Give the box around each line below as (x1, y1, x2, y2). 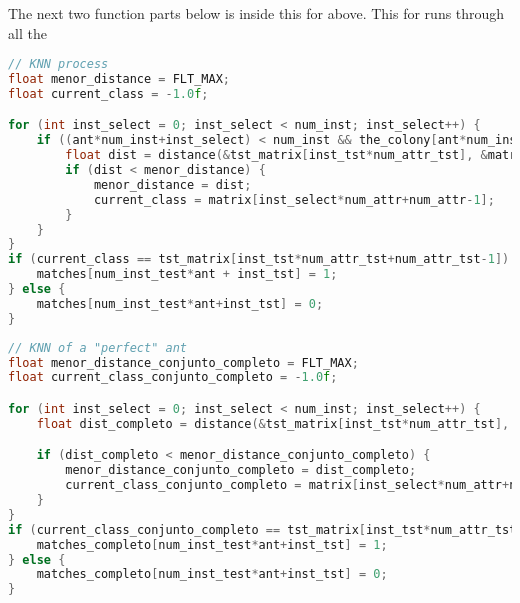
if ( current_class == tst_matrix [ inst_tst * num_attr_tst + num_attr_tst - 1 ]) (8, 252, 510, 267)
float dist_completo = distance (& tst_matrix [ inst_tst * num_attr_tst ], (36, 416, 510, 431)
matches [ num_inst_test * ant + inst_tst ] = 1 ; (36, 267, 338, 282)
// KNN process (8, 57, 109, 72)
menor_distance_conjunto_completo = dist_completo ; (65, 463, 417, 478)
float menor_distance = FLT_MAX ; (8, 72, 230, 87)
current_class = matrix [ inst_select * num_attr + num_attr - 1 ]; (93, 192, 495, 207)
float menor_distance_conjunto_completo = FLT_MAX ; (8, 355, 359, 370)
